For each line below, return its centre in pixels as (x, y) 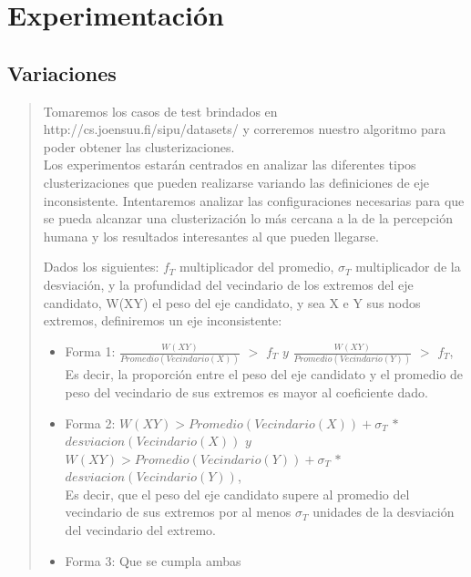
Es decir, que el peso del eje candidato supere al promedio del (237, 494)
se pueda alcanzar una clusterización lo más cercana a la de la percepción (248, 218)
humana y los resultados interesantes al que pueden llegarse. (211, 236)
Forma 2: (90, 422)
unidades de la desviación (384, 512)
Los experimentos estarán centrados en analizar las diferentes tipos (230, 165)
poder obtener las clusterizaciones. (139, 146)
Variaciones (62, 72)
